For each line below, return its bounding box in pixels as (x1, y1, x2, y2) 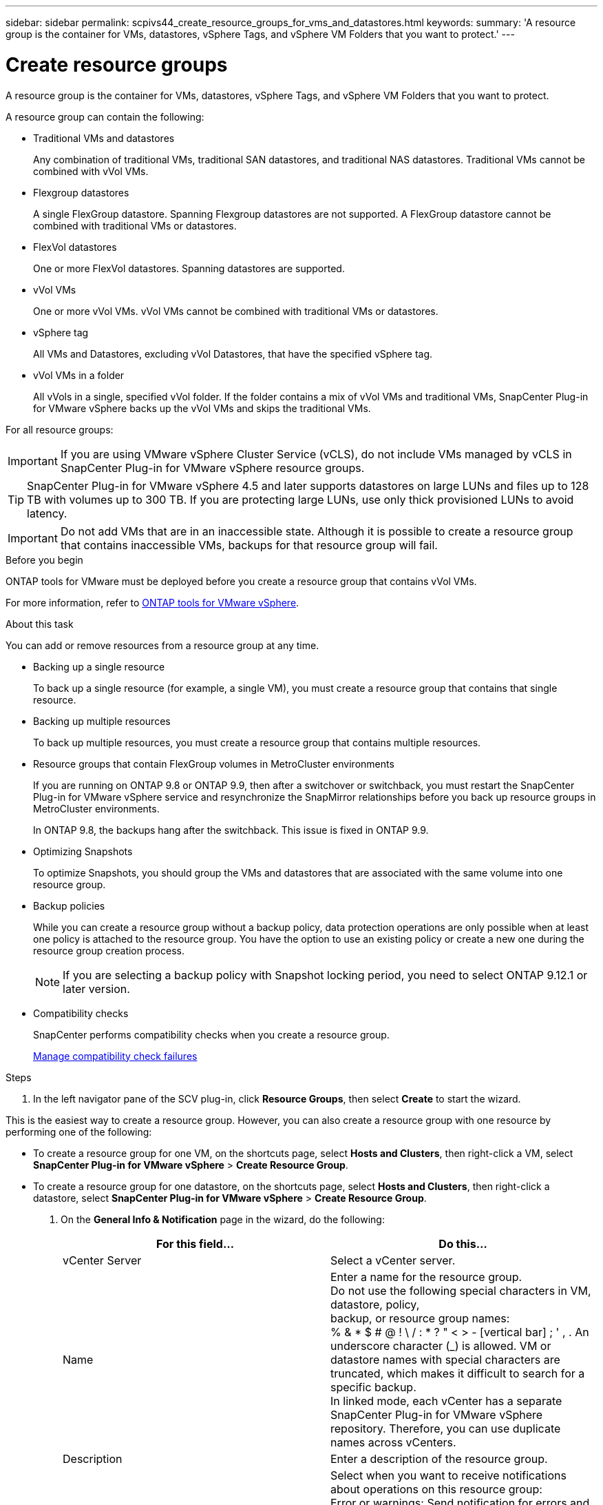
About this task (6, 617, 74, 630)
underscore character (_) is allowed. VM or (330, 1338, 551, 1353)
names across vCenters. (330, 1435, 456, 1449)
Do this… (438, 1236, 487, 1251)
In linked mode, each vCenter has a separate (330, 1393, 562, 1408)
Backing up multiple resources (33, 715, 171, 727)
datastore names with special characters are (330, 1352, 560, 1366)
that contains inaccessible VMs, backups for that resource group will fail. (60, 537, 438, 552)
